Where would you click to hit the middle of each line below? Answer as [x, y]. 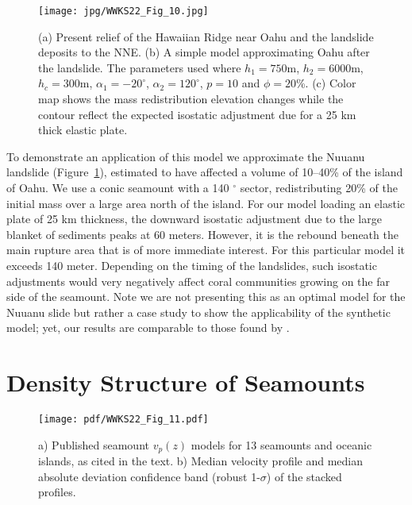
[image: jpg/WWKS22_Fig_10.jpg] [123, 11]
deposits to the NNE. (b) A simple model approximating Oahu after [204, 52]
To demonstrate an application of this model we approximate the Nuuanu [186, 156]
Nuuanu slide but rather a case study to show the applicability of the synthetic [198, 312]
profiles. [57, 492]
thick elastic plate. [83, 130]
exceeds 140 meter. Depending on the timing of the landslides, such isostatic [192, 265]
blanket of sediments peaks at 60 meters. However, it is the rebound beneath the [202, 234]
